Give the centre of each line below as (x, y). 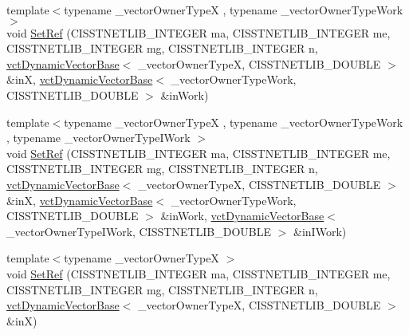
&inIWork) (320, 231)
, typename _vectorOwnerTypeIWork (98, 138)
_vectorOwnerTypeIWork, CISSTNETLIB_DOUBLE (139, 231)
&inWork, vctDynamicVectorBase (242, 216)
